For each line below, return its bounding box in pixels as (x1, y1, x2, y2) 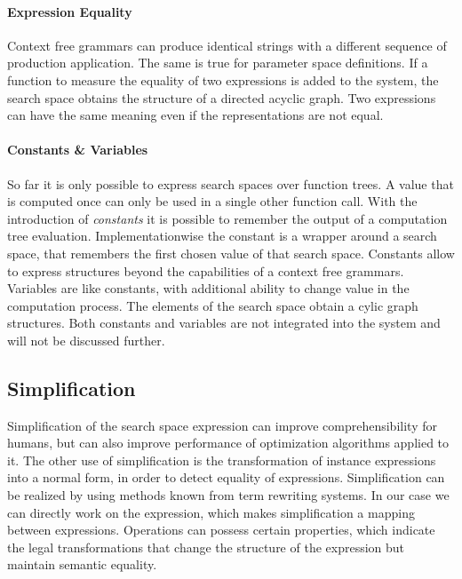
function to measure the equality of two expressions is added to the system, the (7, 70, 439, 89)
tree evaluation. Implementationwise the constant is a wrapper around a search (7, 226, 437, 245)
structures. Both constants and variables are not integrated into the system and (7, 313, 441, 332)
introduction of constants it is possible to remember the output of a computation (7, 209, 448, 227)
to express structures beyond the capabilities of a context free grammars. (7, 261, 404, 280)
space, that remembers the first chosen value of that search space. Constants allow (7, 243, 455, 262)
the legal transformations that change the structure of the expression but (7, 537, 405, 556)
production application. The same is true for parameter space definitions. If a (7, 53, 428, 72)
